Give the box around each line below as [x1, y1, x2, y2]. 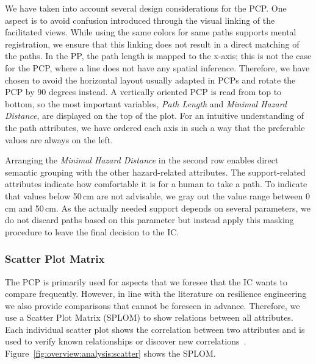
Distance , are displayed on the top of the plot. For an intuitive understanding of [5, 109, 304, 122]
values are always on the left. [5, 133, 113, 146]
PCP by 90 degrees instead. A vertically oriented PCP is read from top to [5, 85, 282, 98]
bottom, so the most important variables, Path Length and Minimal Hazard [5, 97, 287, 110]
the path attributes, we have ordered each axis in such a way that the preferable [5, 121, 305, 134]
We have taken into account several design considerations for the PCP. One [5, 2, 287, 14]
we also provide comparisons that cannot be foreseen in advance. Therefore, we [5, 299, 300, 312]
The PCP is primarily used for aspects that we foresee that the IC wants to [5, 275, 287, 288]
